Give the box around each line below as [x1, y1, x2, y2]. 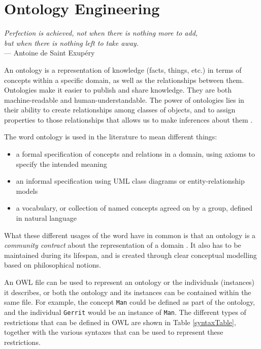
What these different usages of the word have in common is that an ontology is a [4, 229, 256, 240]
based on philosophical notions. [4, 259, 101, 270]
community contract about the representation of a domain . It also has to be [4, 240, 241, 250]
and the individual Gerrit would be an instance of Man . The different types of [4, 306, 246, 317]
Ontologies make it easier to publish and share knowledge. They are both [4, 84, 232, 95]
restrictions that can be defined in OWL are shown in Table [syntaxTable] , [4, 316, 236, 327]
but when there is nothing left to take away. [4, 37, 139, 48]
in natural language [16, 213, 77, 223]
